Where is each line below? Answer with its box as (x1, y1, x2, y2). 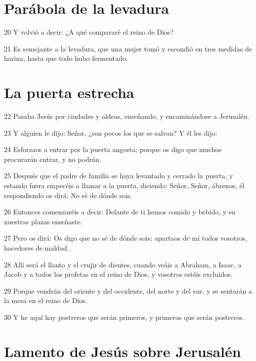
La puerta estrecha (4, 82, 134, 103)
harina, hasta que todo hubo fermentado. (4, 53, 128, 63)
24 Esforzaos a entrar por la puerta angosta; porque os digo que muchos (4, 144, 222, 155)
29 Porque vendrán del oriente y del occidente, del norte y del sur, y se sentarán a (4, 285, 252, 296)
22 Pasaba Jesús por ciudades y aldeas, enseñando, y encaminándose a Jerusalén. (4, 111, 250, 121)
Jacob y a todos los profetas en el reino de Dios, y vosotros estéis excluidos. (4, 269, 233, 279)
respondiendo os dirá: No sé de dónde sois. (4, 190, 132, 200)
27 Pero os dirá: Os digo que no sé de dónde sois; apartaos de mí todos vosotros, (4, 233, 248, 243)
